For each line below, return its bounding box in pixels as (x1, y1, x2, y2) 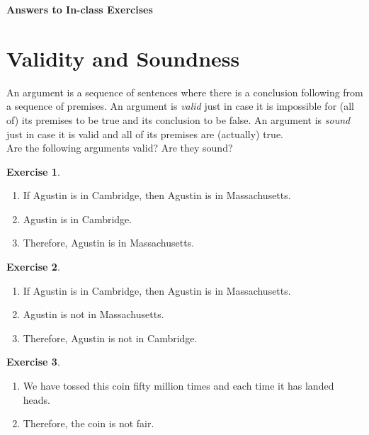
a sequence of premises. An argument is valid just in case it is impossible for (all (6, 98, 355, 113)
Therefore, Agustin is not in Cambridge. (23, 330, 198, 345)
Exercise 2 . (6, 259, 60, 274)
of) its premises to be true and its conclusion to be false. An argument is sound (6, 112, 351, 127)
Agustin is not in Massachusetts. (23, 307, 164, 322)
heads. (23, 392, 50, 407)
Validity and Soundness (6, 43, 240, 72)
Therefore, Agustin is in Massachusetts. (23, 235, 195, 250)
